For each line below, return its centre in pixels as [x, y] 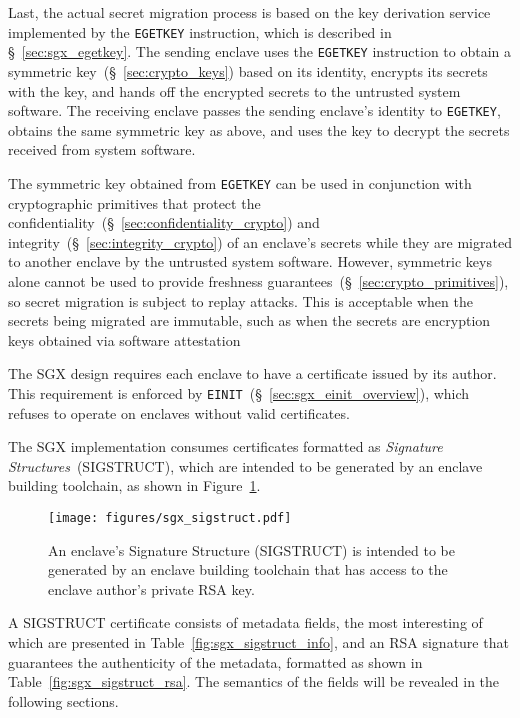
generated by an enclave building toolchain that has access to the [248, 569]
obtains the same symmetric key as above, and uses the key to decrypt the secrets [259, 129]
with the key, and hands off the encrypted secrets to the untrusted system [234, 90]
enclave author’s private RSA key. [151, 588]
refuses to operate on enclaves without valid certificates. [179, 412]
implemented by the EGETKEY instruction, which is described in [200, 31]
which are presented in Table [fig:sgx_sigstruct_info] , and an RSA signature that [258, 642]
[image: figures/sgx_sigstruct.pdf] [170, 517]
